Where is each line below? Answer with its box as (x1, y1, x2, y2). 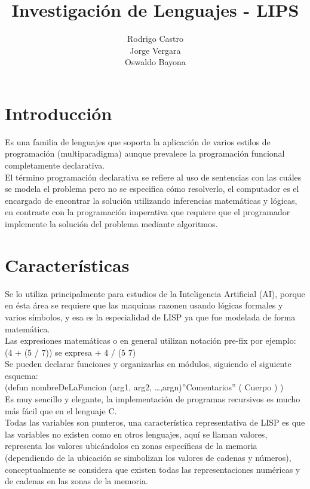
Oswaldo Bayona (125, 56, 186, 68)
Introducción (5, 100, 112, 125)
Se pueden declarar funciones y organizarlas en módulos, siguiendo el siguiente (5, 357, 291, 370)
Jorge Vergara (130, 44, 181, 56)
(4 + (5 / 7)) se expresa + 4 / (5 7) (5, 346, 136, 358)
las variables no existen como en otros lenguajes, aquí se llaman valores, (5, 427, 268, 440)
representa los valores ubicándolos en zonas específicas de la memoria (5, 439, 257, 452)
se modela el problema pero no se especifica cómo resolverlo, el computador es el (5, 182, 299, 195)
